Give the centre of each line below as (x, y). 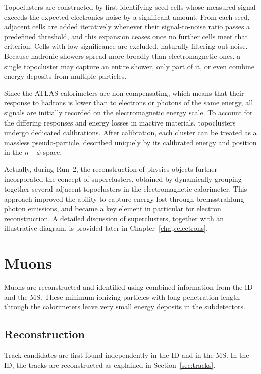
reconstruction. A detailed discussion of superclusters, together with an (114, 218)
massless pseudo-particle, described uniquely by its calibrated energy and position (130, 142)
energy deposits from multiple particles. (65, 76)
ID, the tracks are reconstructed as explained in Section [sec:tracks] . (110, 365)
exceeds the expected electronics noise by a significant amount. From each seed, (127, 16)
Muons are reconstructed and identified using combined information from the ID (128, 287)
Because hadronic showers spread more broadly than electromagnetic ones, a (122, 56)
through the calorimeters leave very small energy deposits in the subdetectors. (125, 307)
